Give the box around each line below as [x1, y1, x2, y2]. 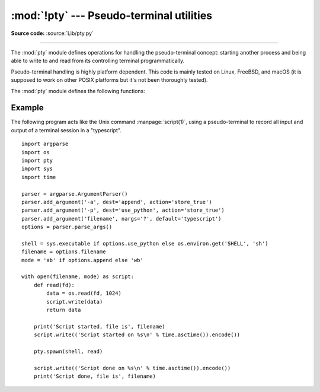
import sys [21, 165, 53, 172]
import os [21, 149, 50, 155]
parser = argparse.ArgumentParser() [21, 190, 128, 197]
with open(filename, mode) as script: [21, 273, 135, 280]
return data [46, 307, 81, 313]
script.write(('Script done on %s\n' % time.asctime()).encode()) [33, 365, 231, 371]
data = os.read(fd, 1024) [46, 290, 121, 297]
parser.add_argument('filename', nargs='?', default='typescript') [21, 215, 222, 222]
